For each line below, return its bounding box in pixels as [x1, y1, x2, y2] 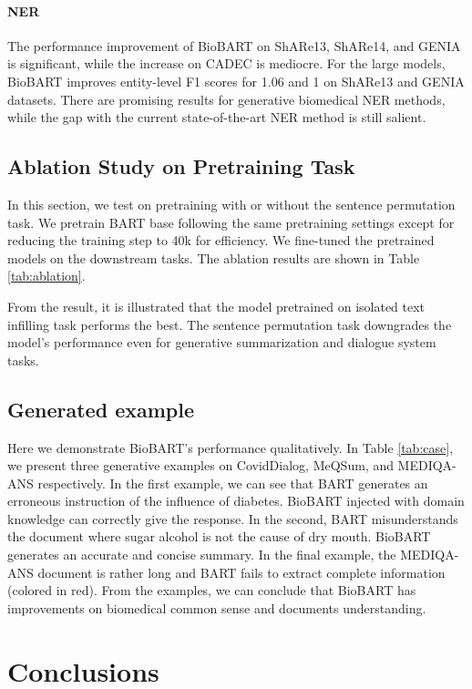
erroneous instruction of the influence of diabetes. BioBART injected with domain [7, 491, 465, 510]
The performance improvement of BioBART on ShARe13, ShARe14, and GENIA [7, 36, 461, 55]
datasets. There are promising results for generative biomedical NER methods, [7, 89, 446, 108]
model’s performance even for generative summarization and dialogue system [7, 333, 436, 352]
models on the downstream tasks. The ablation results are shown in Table [7, 248, 420, 267]
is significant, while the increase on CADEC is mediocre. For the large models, [7, 54, 446, 73]
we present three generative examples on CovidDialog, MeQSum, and [7, 456, 394, 475]
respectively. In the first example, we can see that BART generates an [37, 473, 428, 492]
